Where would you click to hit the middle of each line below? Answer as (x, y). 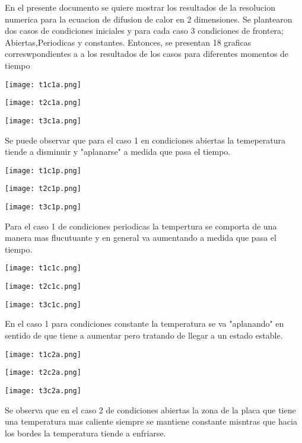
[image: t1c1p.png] (43, 170)
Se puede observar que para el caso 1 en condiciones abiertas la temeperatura (145, 140)
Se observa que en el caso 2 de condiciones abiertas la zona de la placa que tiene (150, 409)
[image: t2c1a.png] (43, 103)
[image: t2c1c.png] (43, 287)
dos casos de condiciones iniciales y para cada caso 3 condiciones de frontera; (144, 31)
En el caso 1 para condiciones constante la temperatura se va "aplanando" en (144, 324)
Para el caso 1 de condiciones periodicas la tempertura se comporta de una (141, 226)
